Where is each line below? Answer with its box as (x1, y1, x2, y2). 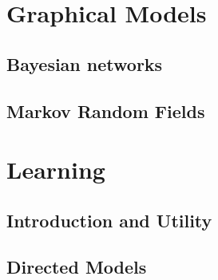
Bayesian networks (6, 51, 163, 76)
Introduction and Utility (6, 207, 212, 232)
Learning (6, 153, 105, 186)
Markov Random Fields (6, 98, 205, 123)
